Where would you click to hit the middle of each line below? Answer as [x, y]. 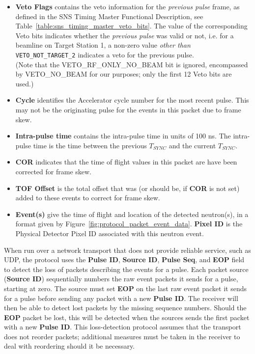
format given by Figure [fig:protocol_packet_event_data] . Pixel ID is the [129, 224]
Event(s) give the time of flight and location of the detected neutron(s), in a [132, 214]
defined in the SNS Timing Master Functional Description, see [109, 16]
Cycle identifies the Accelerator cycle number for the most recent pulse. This [132, 100]
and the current [192, 145]
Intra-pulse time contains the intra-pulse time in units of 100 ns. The [123, 136]
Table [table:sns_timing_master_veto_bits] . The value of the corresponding [131, 26]
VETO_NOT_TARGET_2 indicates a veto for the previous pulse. [105, 54]
